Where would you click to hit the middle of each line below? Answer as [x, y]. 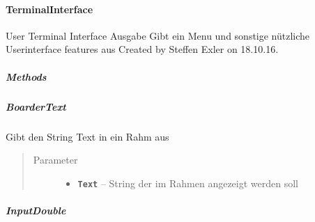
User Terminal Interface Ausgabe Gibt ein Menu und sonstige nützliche [158, 35]
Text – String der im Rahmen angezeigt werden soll [188, 183]
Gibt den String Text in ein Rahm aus [87, 136]
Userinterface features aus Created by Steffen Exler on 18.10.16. [142, 49]
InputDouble [36, 210]
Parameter [55, 160]
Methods [26, 76]
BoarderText [36, 106]
